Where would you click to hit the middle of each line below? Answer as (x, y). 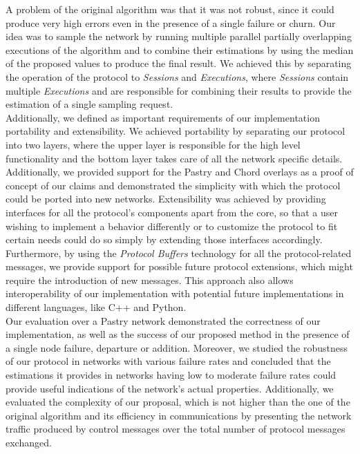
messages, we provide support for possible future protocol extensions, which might (179, 266)
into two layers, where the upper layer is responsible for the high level (153, 144)
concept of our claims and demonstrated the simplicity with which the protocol (173, 185)
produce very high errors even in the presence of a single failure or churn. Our (171, 22)
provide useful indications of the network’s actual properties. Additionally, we (170, 388)
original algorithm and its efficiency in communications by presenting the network (179, 415)
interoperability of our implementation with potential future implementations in (175, 293)
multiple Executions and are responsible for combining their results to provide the (179, 90)
